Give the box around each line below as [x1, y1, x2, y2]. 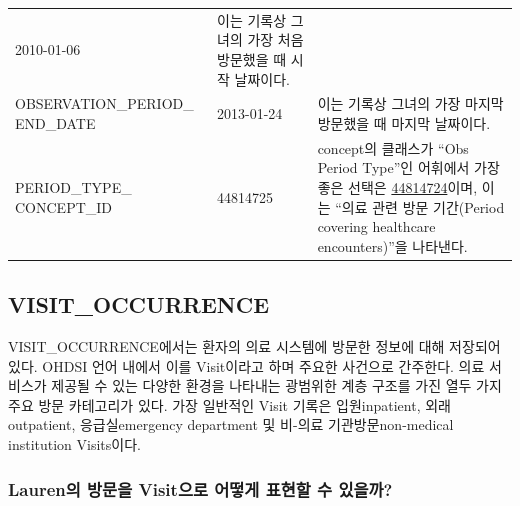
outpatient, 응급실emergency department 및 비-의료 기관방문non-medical [8, 414, 454, 435]
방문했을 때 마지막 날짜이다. [317, 112, 491, 133]
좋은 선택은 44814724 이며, [317, 177, 478, 197]
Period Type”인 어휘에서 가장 [317, 157, 500, 178]
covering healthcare [317, 216, 436, 237]
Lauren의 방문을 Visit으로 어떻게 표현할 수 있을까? [8, 476, 393, 501]
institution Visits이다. [8, 434, 141, 455]
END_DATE [15, 112, 96, 133]
